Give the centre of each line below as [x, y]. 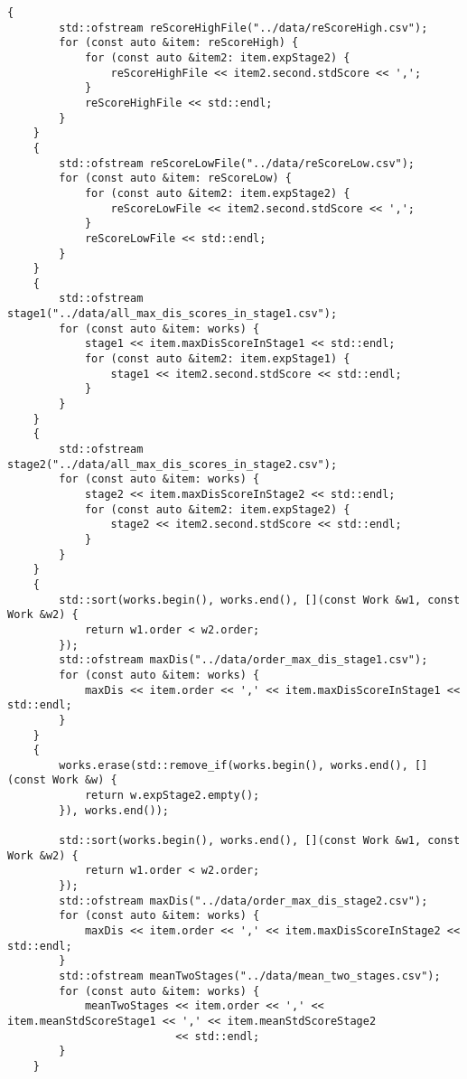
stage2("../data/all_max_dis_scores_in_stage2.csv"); [173, 464]
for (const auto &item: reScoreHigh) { [179, 43]
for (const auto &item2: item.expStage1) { [217, 359]
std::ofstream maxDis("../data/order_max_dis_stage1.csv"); [243, 660]
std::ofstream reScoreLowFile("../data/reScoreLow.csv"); [237, 163]
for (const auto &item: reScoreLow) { [175, 178]
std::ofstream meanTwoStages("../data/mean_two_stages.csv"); [250, 976]
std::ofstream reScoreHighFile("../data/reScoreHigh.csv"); [243, 28]
